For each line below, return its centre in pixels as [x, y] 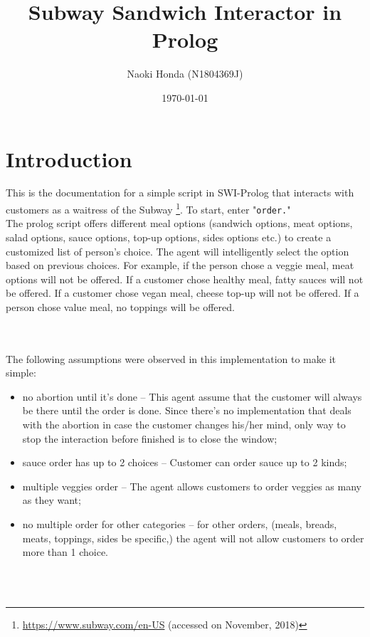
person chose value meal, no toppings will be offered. [120, 306]
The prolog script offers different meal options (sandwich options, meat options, [179, 223]
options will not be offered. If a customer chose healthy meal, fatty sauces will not [185, 279]
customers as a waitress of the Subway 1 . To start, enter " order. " [148, 208]
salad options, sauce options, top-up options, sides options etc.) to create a [169, 237]
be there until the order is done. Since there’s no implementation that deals [187, 410]
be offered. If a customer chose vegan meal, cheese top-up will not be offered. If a [183, 293]
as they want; [52, 500]
